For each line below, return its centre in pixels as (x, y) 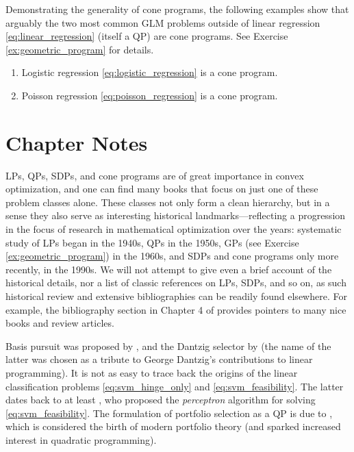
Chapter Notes (77, 142)
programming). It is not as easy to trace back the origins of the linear (152, 373)
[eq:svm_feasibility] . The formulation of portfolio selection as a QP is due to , (169, 413)
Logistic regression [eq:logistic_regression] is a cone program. (150, 72)
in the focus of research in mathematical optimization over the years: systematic (174, 229)
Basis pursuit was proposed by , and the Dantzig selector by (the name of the (168, 346)
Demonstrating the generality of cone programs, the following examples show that (177, 9)
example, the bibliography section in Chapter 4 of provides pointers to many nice (176, 309)
